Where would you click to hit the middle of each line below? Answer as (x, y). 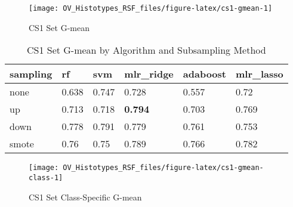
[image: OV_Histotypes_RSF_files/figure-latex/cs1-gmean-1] (151, 8)
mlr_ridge (149, 74)
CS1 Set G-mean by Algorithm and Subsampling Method (146, 50)
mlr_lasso (259, 74)
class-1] (46, 177)
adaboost (204, 74)
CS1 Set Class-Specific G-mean (85, 197)
